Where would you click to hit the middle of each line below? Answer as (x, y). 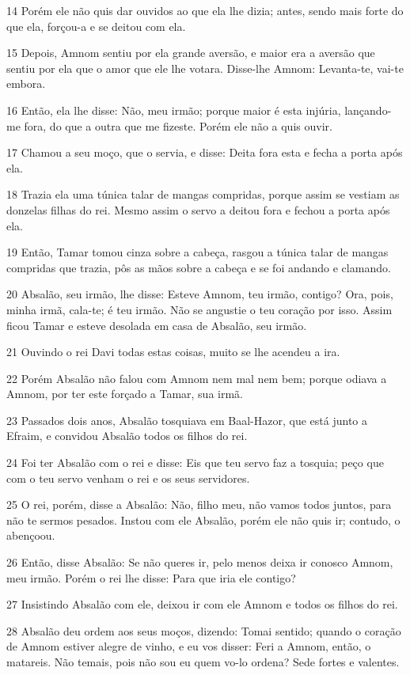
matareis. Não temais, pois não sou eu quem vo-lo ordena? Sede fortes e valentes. (203, 662)
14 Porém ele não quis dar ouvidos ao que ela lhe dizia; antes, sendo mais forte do (205, 10)
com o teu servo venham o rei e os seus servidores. (128, 478)
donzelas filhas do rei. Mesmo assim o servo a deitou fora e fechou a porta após (198, 209)
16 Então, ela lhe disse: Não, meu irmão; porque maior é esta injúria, (174, 110)
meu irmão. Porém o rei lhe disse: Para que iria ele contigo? (151, 577)
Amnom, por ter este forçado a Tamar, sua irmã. (125, 394)
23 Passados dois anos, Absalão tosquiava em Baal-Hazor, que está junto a (187, 420)
